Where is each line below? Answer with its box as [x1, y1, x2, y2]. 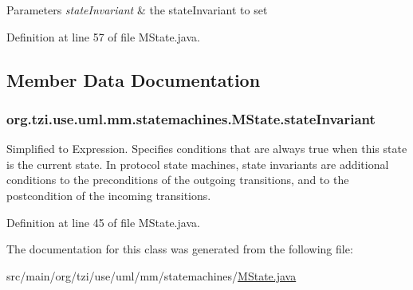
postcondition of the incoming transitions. [6, 186, 211, 203]
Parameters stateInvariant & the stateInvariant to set [6, 2, 268, 18]
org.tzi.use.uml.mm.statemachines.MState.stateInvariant [6, 108, 376, 128]
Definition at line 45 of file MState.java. [6, 214, 200, 230]
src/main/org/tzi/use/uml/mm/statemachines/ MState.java [6, 267, 297, 284]
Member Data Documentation [6, 67, 261, 92]
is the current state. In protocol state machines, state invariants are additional [6, 155, 389, 172]
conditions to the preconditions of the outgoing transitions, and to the [6, 171, 349, 188]
